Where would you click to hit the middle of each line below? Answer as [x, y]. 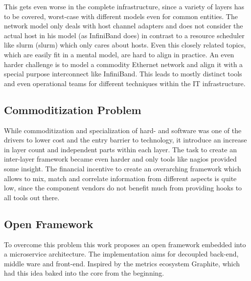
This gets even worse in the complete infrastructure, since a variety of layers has [124, 6]
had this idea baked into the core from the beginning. [84, 273]
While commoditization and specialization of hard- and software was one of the [123, 130]
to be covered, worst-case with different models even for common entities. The [121, 16]
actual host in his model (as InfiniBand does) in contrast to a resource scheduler [124, 35]
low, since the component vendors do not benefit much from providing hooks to [123, 188]
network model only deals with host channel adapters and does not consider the [124, 26]
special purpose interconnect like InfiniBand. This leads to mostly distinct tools [123, 74]
